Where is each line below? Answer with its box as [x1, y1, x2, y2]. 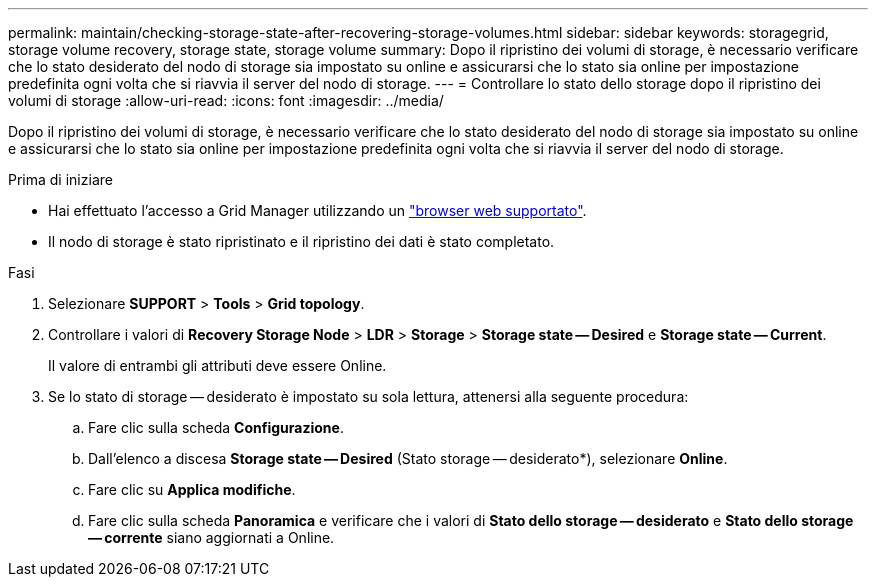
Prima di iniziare [8, 171, 113, 188]
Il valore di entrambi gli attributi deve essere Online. [48, 357, 387, 374]
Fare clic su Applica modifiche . [88, 481, 296, 498]
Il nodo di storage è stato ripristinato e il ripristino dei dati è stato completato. [48, 233, 555, 250]
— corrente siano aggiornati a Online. [88, 529, 335, 546]
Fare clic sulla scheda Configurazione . [88, 419, 344, 436]
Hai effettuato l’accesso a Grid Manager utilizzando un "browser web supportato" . [48, 202, 587, 219]
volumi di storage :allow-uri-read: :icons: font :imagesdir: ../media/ [8, 92, 444, 109]
